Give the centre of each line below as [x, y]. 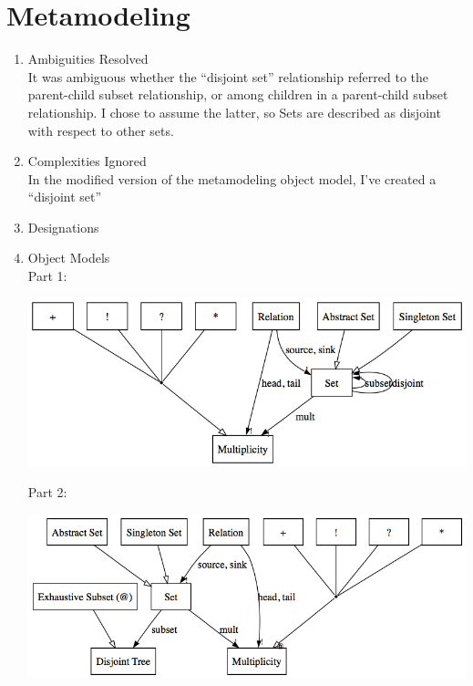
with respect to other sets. [101, 130]
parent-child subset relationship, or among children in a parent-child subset [238, 94]
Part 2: [47, 492]
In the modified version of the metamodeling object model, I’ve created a [232, 178]
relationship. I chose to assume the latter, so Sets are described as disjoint [234, 112]
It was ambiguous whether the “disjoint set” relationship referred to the [228, 76]
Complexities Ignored [87, 161]
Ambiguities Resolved [88, 59]
